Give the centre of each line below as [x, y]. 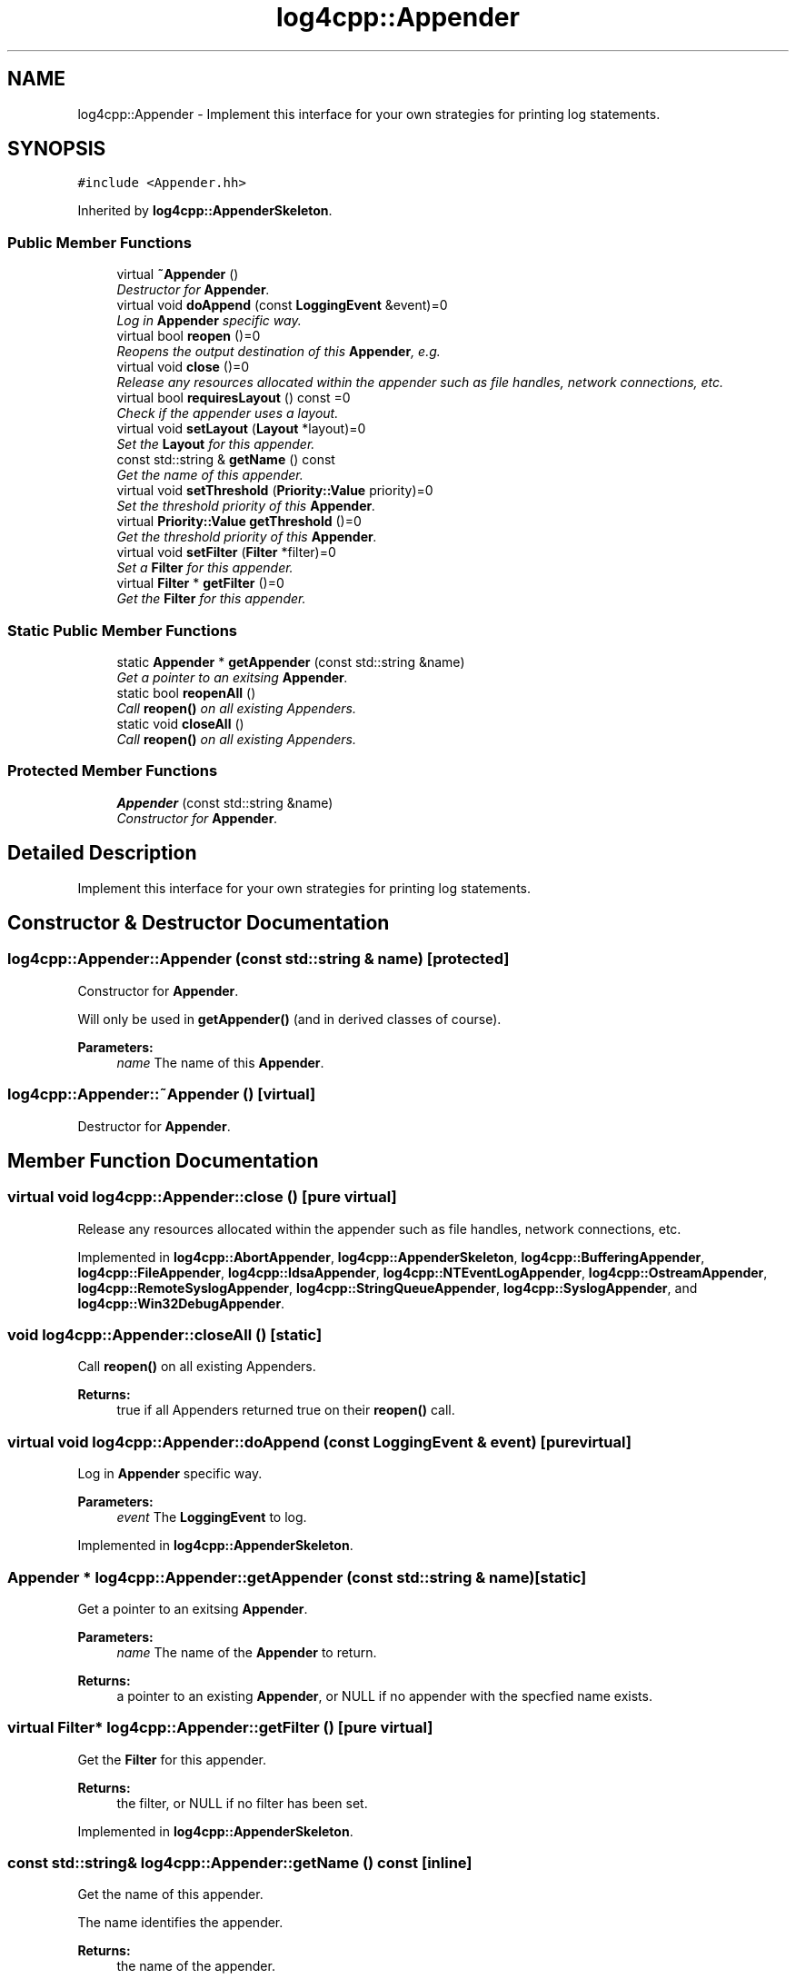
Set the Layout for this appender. [216, 444]
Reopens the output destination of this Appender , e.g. [279, 352]
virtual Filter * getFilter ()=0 [200, 583]
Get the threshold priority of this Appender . [247, 537]
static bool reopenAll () [186, 692]
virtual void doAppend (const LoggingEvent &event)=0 [282, 305]
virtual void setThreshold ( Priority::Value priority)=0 [275, 491]
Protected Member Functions [113, 771]
